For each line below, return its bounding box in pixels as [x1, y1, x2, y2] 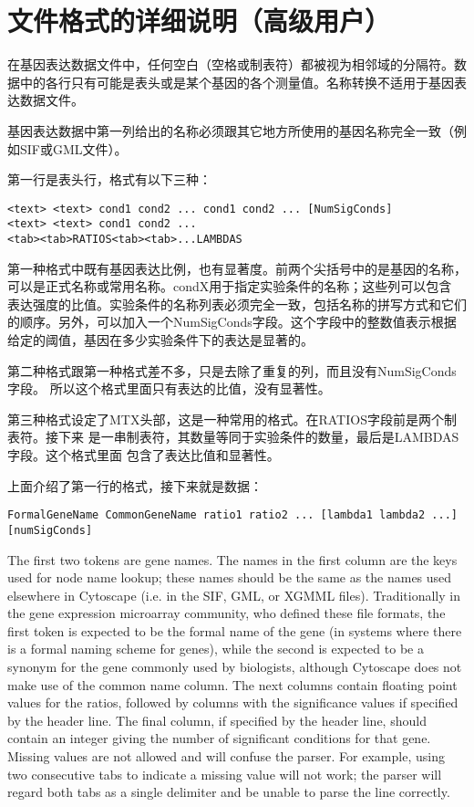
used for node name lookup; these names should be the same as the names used [7, 568, 452, 587]
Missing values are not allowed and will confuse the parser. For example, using [7, 747, 445, 766]
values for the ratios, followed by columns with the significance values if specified [7, 693, 459, 712]
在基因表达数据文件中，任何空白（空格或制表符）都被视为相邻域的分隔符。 [7, 55, 454, 74]
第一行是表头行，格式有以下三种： [7, 170, 211, 189]
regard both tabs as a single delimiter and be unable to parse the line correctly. [7, 782, 450, 802]
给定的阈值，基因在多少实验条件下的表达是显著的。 [7, 330, 314, 350]
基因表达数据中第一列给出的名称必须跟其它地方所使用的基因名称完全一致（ [7, 121, 454, 140]
